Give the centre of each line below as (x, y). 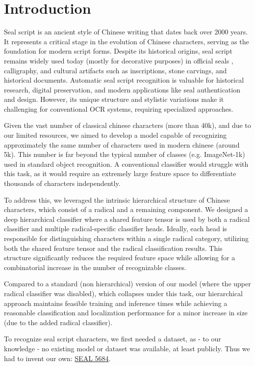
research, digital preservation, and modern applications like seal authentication (122, 89)
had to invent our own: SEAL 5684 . (57, 358)
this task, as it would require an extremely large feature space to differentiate (120, 173)
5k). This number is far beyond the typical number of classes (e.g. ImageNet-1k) (125, 154)
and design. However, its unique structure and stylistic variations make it (114, 99)
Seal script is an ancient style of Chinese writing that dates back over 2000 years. (126, 32)
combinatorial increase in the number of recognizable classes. (95, 267)
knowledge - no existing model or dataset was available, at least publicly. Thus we (127, 348)
